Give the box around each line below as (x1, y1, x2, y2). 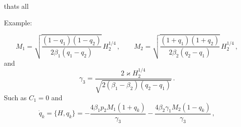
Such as (4, 92, 27, 102)
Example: (4, 17, 32, 27)
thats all (4, 1, 29, 11)
